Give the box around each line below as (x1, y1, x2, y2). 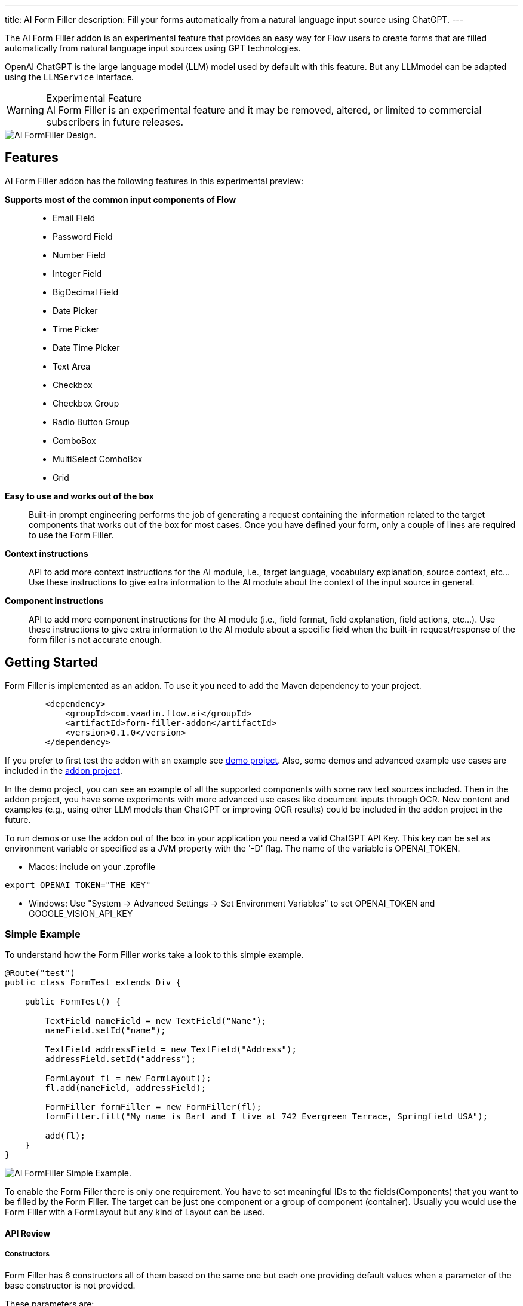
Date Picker (53, 305, 98, 316)
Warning (7, 104, 44, 116)
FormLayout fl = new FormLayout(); (45, 1073, 211, 1084)
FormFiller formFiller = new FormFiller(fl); (45, 1102, 261, 1112)
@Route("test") (5, 968, 76, 978)
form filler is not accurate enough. (29, 634, 162, 645)
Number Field (53, 249, 106, 260)
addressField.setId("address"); (45, 1054, 196, 1064)
